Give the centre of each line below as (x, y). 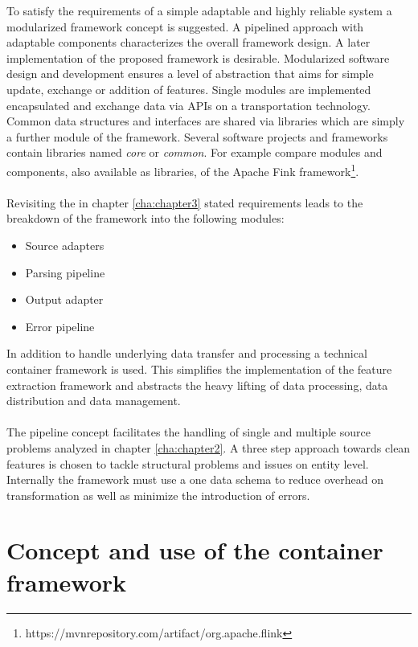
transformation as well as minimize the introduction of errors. (158, 495)
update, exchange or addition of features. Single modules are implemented (189, 89)
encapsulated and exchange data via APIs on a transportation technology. (189, 105)
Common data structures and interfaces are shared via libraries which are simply (206, 121)
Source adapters (65, 245)
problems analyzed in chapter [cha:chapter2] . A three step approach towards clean (209, 447)
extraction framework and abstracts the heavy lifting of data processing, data (197, 385)
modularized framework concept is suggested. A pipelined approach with (185, 26)
